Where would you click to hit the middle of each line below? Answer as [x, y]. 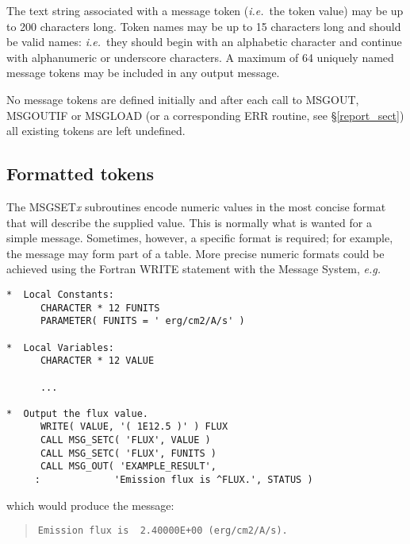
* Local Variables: [61, 347]
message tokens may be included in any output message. [143, 73]
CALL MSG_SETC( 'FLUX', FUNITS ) [128, 453]
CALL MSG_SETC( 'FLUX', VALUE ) [125, 440]
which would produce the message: [90, 505]
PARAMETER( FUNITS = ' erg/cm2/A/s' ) [142, 321]
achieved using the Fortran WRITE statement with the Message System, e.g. [194, 269]
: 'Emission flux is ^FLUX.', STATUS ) [174, 480]
